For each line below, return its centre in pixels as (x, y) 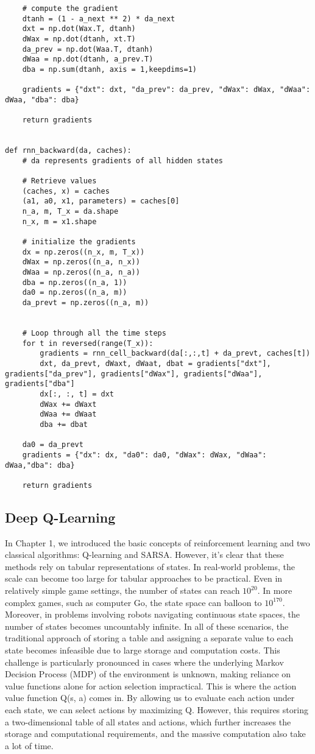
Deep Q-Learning (60, 517)
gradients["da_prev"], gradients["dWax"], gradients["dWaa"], (134, 374)
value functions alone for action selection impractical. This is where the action (151, 685)
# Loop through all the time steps (94, 333)
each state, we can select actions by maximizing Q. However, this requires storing (157, 710)
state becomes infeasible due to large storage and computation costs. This (143, 650)
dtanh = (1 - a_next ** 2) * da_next (99, 19)
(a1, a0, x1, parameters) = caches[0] (101, 201)
